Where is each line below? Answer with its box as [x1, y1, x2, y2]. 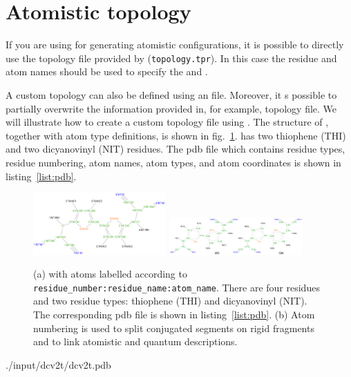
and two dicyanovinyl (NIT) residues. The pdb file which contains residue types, [6, 142, 345, 156]
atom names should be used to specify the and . [6, 64, 208, 79]
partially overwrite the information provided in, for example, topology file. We [6, 101, 337, 115]
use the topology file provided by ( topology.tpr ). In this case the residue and [6, 50, 337, 65]
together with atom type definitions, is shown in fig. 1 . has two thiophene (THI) [6, 128, 346, 142]
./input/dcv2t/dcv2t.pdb [6, 357, 111, 371]
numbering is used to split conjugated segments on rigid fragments [33, 320, 314, 335]
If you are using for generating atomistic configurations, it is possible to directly [6, 37, 344, 52]
